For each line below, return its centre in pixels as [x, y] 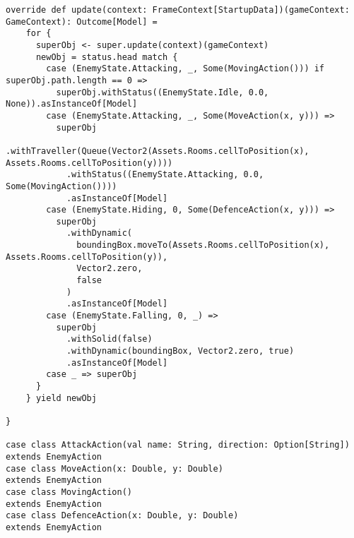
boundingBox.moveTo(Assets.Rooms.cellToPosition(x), [203, 245]
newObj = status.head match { [107, 57]
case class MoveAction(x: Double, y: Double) [114, 468]
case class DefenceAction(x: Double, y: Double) [122, 516]
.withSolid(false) [109, 339]
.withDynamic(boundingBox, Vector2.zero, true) [180, 351]
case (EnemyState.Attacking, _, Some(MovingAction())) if [185, 69]
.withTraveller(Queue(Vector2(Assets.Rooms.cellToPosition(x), [158, 151]
